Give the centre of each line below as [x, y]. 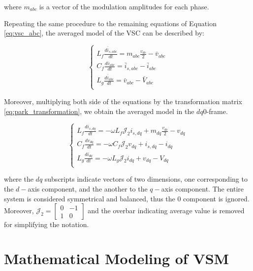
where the [19, 179]
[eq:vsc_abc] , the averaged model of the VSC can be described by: [104, 33]
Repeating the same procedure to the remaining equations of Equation [110, 23]
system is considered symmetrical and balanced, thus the [90, 198]
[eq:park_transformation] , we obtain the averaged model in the [99, 111]
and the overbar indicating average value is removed [166, 211]
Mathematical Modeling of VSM [117, 258]
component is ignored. [216, 198]
